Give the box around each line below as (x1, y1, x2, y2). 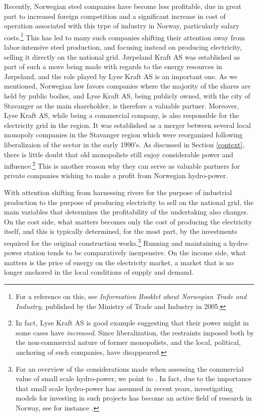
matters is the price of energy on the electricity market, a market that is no (4, 257, 234, 267)
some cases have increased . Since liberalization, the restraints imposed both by (15, 327, 254, 337)
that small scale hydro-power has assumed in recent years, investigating (15, 383, 233, 393)
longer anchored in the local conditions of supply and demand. (4, 267, 194, 277)
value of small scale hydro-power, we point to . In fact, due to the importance (15, 373, 252, 384)
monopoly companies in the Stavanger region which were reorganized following (4, 129, 243, 140)
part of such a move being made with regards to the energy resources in (4, 61, 222, 72)
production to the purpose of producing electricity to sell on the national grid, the (4, 197, 254, 207)
